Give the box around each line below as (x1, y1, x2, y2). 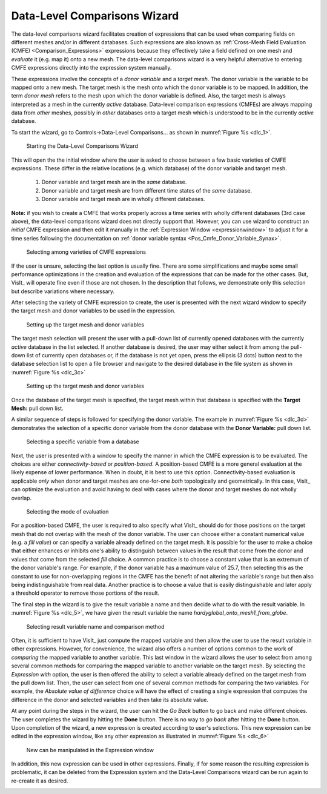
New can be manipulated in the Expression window (26, 746, 154, 753)
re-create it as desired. (11, 777, 68, 784)
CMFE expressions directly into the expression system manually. (11, 64, 172, 71)
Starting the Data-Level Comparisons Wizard (26, 142, 139, 150)
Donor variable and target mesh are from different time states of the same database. (41, 187, 253, 194)
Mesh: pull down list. (11, 405, 64, 412)
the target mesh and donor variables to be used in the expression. (11, 307, 176, 314)
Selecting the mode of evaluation (26, 508, 109, 515)
